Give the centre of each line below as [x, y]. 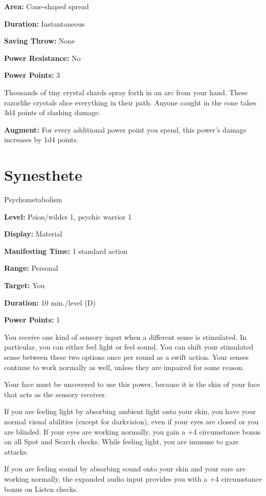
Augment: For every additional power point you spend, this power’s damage [125, 129]
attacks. [16, 451]
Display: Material [33, 234]
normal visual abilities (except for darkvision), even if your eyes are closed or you [131, 421]
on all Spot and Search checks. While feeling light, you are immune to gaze [121, 441]
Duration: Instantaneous [45, 23]
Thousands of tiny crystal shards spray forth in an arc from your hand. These [126, 92]
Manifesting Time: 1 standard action [66, 251]
